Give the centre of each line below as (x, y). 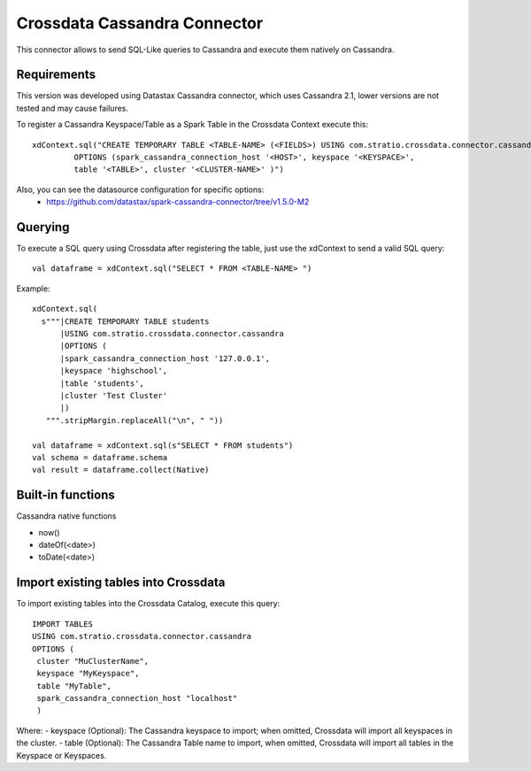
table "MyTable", (74, 686)
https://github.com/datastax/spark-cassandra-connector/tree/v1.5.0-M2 (178, 202)
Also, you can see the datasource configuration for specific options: (140, 189)
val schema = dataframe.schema (100, 457)
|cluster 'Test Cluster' (114, 395)
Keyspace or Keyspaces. (62, 755)
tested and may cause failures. (72, 108)
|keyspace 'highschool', (114, 371)
